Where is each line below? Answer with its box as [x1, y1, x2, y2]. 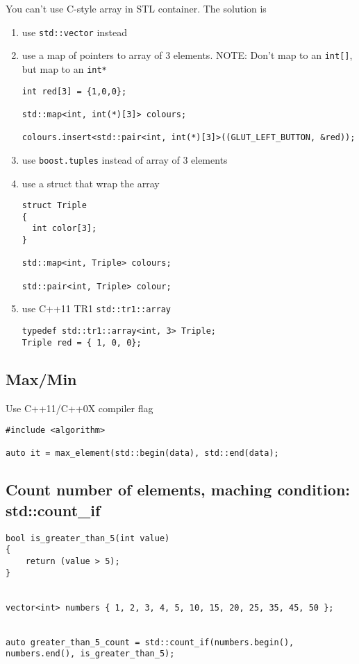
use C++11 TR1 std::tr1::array [22, 301, 171, 316]
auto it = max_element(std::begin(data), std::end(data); [6, 448, 279, 459]
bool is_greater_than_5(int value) [6, 533, 170, 543]
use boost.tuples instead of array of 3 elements [22, 152, 228, 167]
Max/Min [6, 368, 77, 389]
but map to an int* [22, 61, 107, 76]
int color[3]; [32, 223, 97, 234]
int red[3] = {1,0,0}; [22, 86, 127, 96]
